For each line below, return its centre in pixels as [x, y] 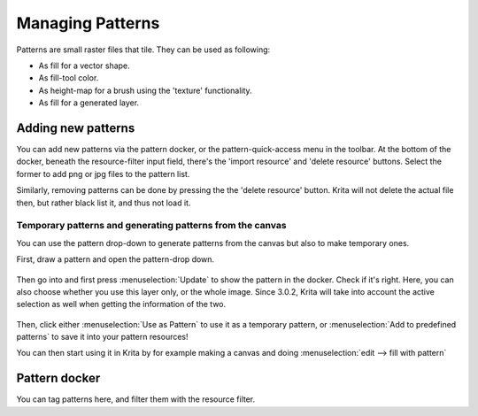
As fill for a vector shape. [84, 65]
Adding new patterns [76, 128]
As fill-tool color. [69, 78]
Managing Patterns [88, 23]
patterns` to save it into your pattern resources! [103, 337]
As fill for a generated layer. [89, 103]
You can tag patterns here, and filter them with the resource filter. [136, 399]
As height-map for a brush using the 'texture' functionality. [145, 90]
